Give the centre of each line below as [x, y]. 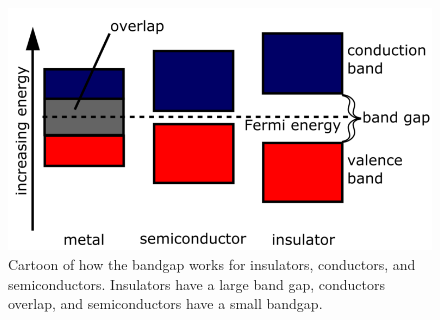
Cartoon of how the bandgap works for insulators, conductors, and [212, 264]
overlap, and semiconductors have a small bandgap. [165, 303]
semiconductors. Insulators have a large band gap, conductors [196, 283]
